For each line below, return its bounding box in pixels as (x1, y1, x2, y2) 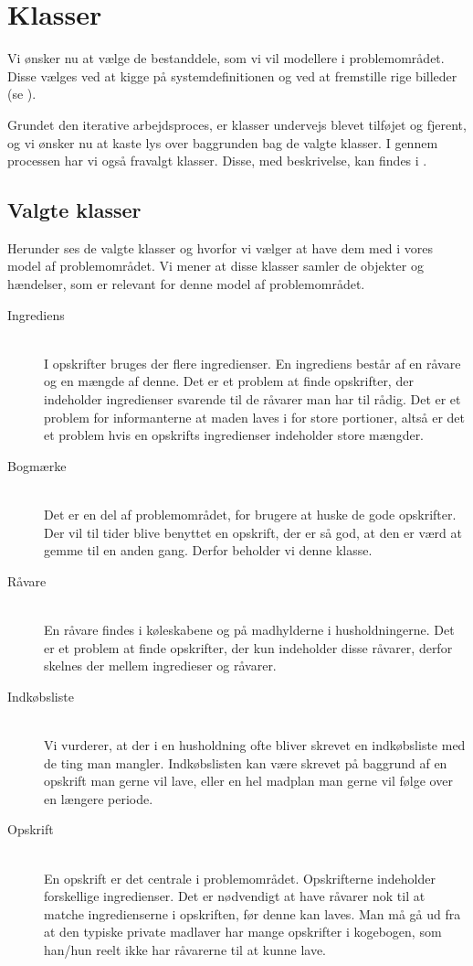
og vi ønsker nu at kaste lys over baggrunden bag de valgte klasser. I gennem (7, 133, 438, 152)
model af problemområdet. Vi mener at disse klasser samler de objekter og (7, 256, 424, 275)
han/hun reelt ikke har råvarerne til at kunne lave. (44, 939, 326, 959)
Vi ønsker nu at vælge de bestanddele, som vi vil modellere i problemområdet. (7, 48, 445, 68)
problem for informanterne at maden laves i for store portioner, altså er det (44, 407, 466, 426)
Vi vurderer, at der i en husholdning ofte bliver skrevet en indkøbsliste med (44, 735, 466, 754)
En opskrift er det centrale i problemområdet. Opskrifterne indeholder (44, 868, 436, 887)
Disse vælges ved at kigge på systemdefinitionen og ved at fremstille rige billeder (7, 66, 457, 85)
